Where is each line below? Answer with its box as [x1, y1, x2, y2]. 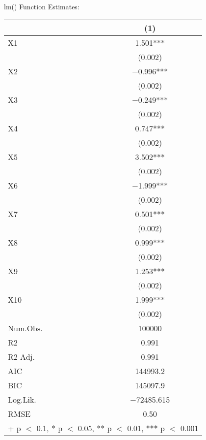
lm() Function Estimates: [4, 1, 79, 11]
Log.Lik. [8, 393, 36, 405]
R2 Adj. [8, 350, 35, 362]
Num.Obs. [8, 322, 43, 334]
